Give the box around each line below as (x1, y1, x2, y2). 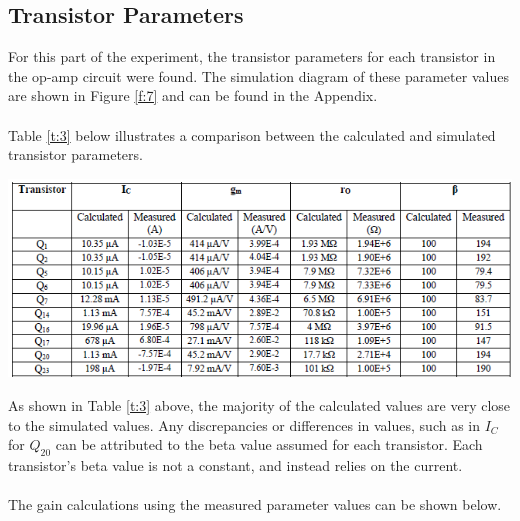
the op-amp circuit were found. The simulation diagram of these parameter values (8, 65, 509, 86)
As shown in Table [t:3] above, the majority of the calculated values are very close (8, 395, 511, 416)
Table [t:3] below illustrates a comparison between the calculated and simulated (8, 124, 496, 145)
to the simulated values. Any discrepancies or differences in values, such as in (8, 414, 481, 435)
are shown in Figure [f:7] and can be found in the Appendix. (8, 85, 378, 106)
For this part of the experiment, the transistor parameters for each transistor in (8, 46, 496, 67)
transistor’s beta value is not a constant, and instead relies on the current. (8, 455, 463, 475)
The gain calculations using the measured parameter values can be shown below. (8, 494, 502, 515)
